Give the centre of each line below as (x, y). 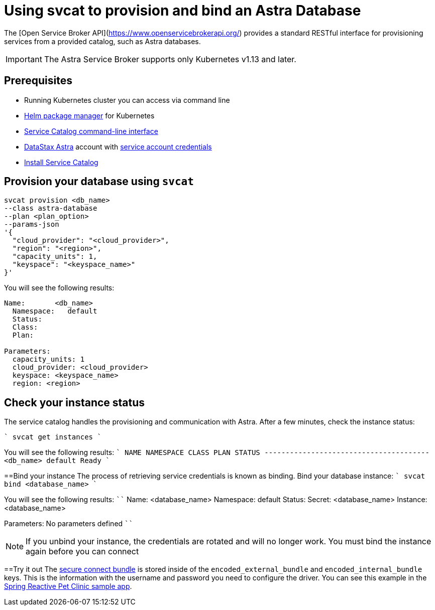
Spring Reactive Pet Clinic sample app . (68, 586)
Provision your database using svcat (99, 182)
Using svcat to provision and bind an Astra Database (183, 11)
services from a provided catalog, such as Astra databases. (102, 41)
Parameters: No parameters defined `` (69, 524)
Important (24, 59)
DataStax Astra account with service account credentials (118, 146)
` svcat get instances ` (53, 437)
